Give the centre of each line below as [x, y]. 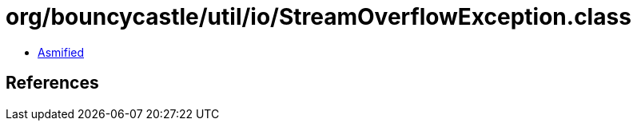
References [52, 83]
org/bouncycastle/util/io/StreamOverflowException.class [318, 17]
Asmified [61, 52]
